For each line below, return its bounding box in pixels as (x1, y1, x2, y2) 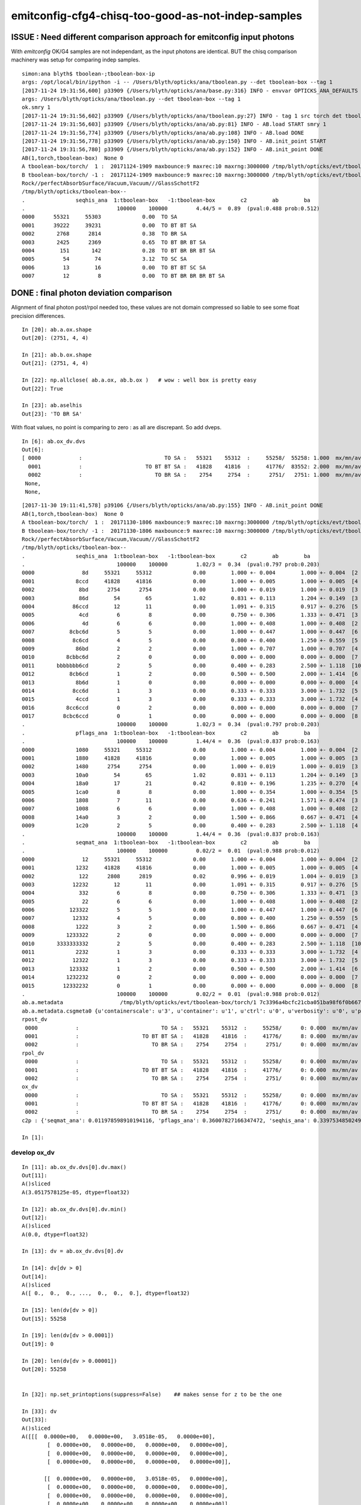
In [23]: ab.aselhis (22, 402, 82, 409)
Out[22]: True (22, 385, 63, 392)
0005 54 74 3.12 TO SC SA (22, 256, 187, 262)
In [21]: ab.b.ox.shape (22, 352, 92, 358)
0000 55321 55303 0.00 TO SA (22, 214, 177, 220)
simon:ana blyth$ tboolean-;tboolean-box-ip (22, 70, 156, 77)
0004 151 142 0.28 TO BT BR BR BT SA (22, 247, 216, 254)
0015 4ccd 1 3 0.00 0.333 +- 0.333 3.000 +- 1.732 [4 (22, 696, 358, 703)
